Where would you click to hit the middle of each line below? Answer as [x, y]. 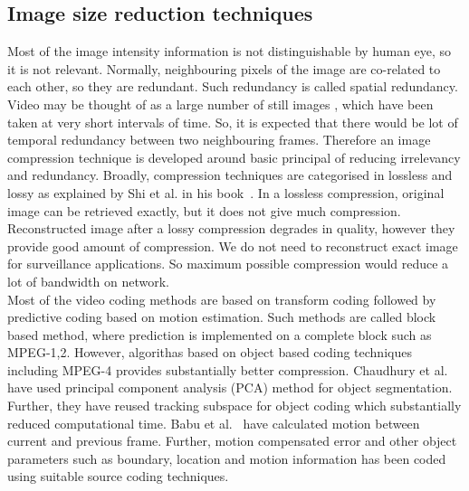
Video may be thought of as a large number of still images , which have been [220, 104]
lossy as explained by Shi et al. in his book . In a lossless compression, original [226, 192]
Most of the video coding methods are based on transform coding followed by [222, 299]
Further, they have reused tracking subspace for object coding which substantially [234, 406]
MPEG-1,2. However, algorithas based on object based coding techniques [210, 352]
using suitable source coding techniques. [118, 476]
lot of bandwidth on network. [88, 281]
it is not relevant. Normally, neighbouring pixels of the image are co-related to [224, 68]
